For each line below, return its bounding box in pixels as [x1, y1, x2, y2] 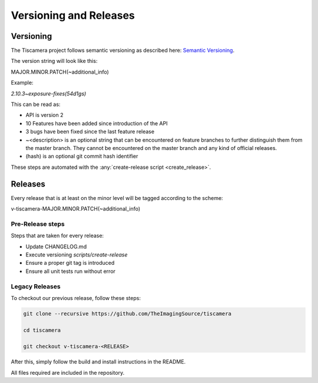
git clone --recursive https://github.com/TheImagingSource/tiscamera [23, 310, 232, 317]
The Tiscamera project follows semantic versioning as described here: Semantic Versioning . [11, 47, 235, 54]
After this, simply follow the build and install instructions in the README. [11, 358, 186, 365]
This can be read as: [11, 101, 61, 108]
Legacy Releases [11, 282, 61, 291]
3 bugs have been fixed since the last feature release [25, 128, 155, 135]
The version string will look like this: [11, 58, 98, 65]
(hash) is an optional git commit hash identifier [25, 153, 138, 160]
